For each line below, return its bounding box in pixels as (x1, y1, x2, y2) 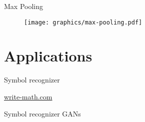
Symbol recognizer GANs (4, 108, 81, 118)
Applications (4, 45, 92, 66)
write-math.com (4, 91, 52, 101)
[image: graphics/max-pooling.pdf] (24, 18, 142, 26)
